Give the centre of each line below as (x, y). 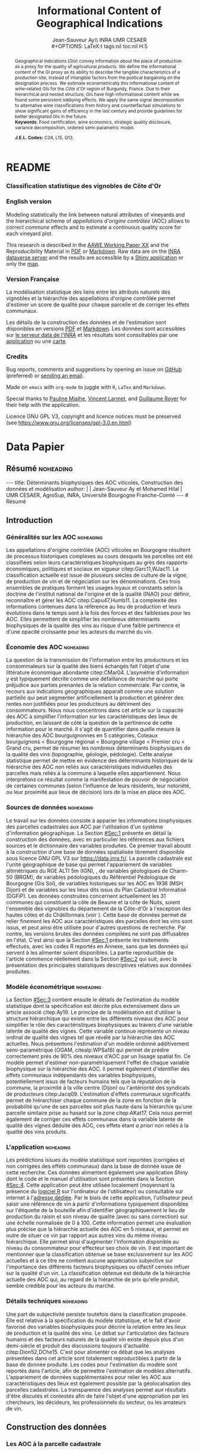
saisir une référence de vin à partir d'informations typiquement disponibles (97, 1204)
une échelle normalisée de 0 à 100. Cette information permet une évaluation (99, 1223)
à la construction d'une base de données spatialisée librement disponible (95, 852)
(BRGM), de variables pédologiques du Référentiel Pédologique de (95, 877)
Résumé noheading (39, 469)
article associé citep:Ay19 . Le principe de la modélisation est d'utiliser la (94, 1012)
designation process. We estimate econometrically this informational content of (97, 83)
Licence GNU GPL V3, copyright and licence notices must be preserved (94, 416)
